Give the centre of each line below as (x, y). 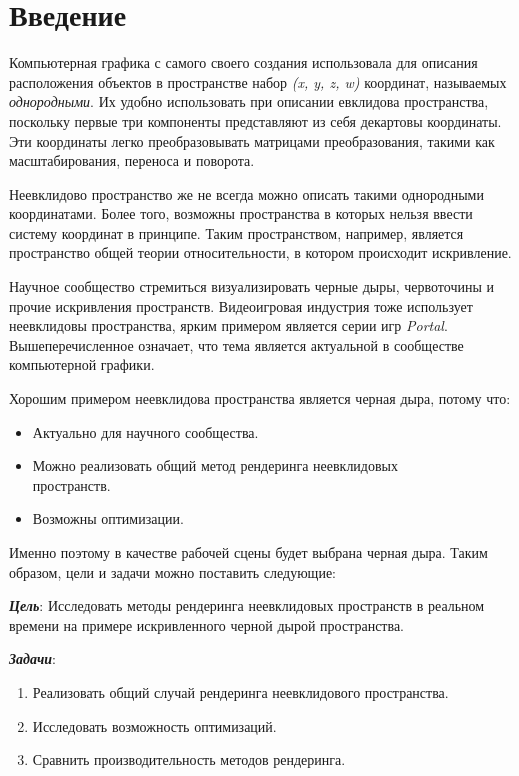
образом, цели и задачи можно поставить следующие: (173, 571)
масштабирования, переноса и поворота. (132, 160)
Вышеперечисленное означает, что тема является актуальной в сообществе (236, 344)
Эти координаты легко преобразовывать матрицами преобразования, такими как (252, 140)
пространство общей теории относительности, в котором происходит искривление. (260, 252)
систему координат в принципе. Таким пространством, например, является (236, 232)
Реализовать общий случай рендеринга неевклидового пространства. (240, 691)
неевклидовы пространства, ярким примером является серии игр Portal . (228, 325)
